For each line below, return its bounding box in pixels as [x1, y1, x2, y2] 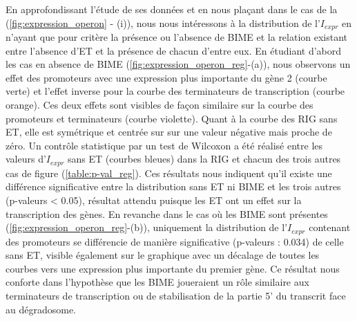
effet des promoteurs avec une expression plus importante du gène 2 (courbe [6, 70, 327, 84]
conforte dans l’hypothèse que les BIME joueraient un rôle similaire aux [6, 275, 309, 289]
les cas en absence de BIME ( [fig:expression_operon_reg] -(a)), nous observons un [6, 57, 351, 71]
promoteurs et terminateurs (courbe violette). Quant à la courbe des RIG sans [6, 111, 338, 125]
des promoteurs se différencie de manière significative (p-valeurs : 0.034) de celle [6, 234, 344, 248]
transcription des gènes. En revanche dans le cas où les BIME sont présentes [6, 206, 328, 221]
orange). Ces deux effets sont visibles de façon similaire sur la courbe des [6, 98, 313, 112]
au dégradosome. [6, 302, 77, 316]
